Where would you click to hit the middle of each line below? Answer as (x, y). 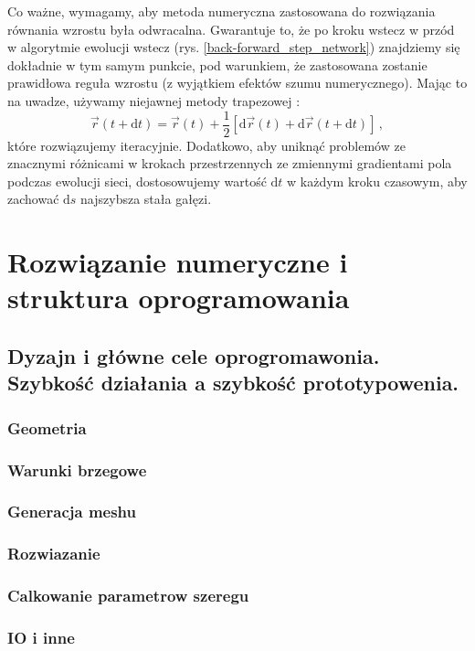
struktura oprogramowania (179, 298)
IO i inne (41, 637)
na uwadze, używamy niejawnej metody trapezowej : (154, 100)
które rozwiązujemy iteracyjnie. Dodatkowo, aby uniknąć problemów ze (206, 145)
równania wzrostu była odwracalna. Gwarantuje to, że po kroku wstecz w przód (231, 29)
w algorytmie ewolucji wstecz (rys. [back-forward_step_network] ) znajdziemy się (234, 47)
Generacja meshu (72, 512)
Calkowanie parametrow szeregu (128, 596)
